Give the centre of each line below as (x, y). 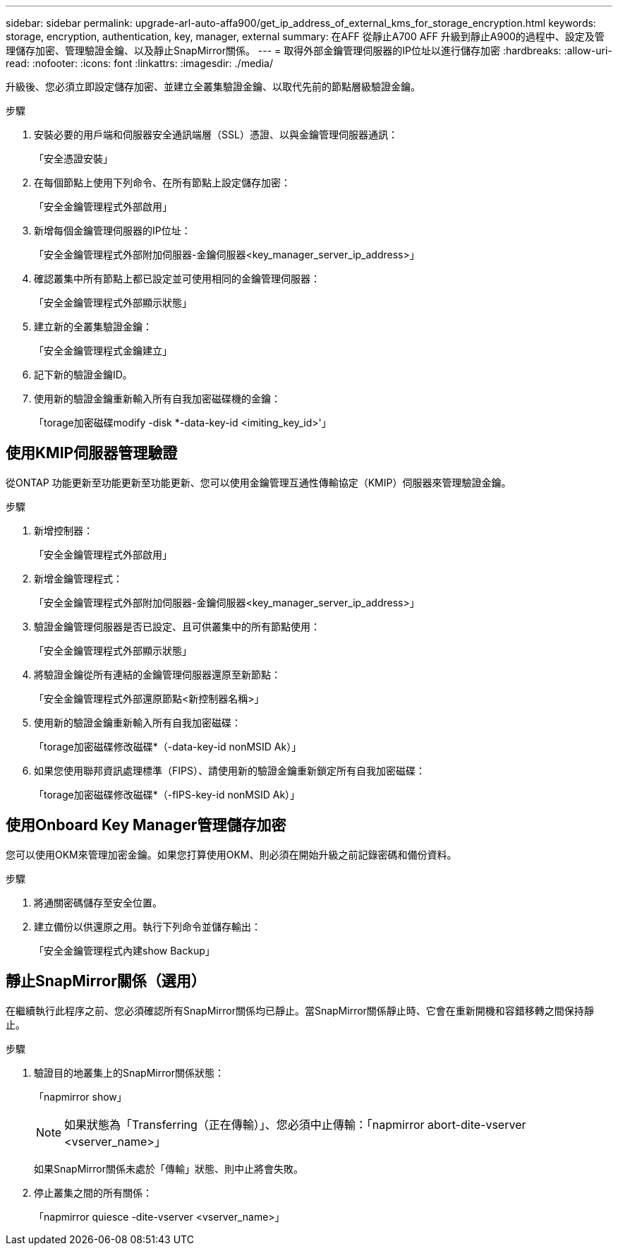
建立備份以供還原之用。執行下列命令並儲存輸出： (147, 926)
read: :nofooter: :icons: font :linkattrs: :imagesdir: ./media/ (139, 63)
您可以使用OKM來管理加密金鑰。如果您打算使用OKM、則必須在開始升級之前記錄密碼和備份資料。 (231, 854)
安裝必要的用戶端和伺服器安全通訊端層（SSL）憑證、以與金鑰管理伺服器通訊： (216, 134)
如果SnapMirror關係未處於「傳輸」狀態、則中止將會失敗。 (169, 1168)
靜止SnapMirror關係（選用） (106, 981)
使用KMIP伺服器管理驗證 (92, 453)
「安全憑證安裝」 (73, 158)
